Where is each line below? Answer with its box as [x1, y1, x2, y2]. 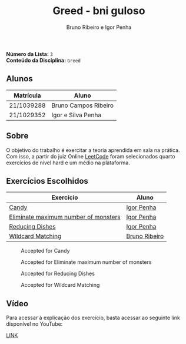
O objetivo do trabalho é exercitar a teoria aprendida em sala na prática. [6, 146, 181, 154]
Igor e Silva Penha [51, 111, 102, 119]
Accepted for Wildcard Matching [21, 282, 100, 289]
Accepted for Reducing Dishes [21, 270, 95, 277]
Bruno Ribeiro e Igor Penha [66, 24, 132, 31]
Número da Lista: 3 [6, 50, 53, 57]
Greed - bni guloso [52, 4, 145, 18]
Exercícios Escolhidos [6, 176, 88, 186]
